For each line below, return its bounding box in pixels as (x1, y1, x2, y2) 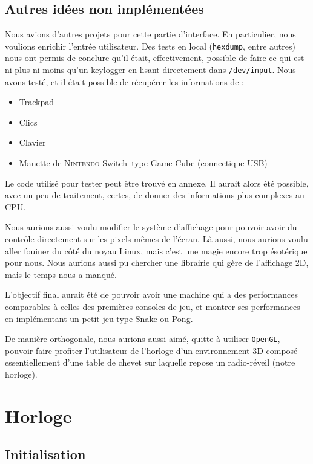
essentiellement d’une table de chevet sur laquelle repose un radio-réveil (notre (5, 356, 295, 369)
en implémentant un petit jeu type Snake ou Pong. (5, 312, 193, 324)
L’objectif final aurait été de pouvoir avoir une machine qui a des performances (5, 288, 298, 301)
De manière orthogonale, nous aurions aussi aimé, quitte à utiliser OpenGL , (5, 332, 280, 345)
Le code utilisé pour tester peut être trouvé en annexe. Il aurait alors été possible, (5, 176, 309, 189)
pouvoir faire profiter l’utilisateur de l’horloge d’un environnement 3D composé (5, 344, 298, 356)
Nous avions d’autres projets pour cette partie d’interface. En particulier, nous (5, 28, 296, 40)
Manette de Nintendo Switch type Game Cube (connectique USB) (19, 156, 268, 169)
